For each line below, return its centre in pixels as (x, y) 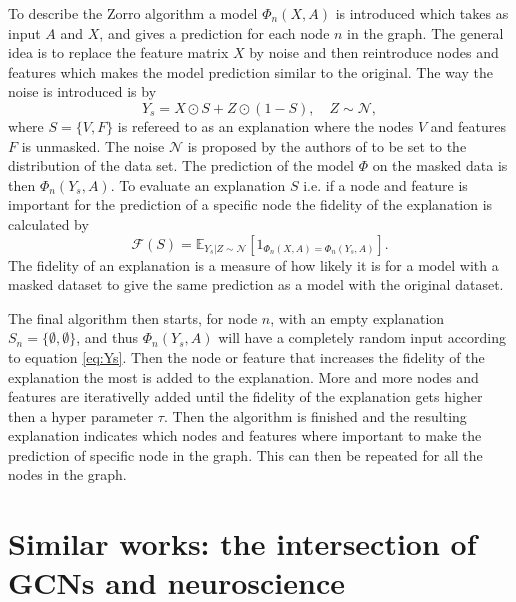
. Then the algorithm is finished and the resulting (315, 415)
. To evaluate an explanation (198, 184)
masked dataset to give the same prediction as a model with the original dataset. (256, 284)
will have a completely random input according (362, 337)
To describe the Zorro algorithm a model (133, 13)
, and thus (107, 337)
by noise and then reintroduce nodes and (374, 52)
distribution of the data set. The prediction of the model (181, 165)
